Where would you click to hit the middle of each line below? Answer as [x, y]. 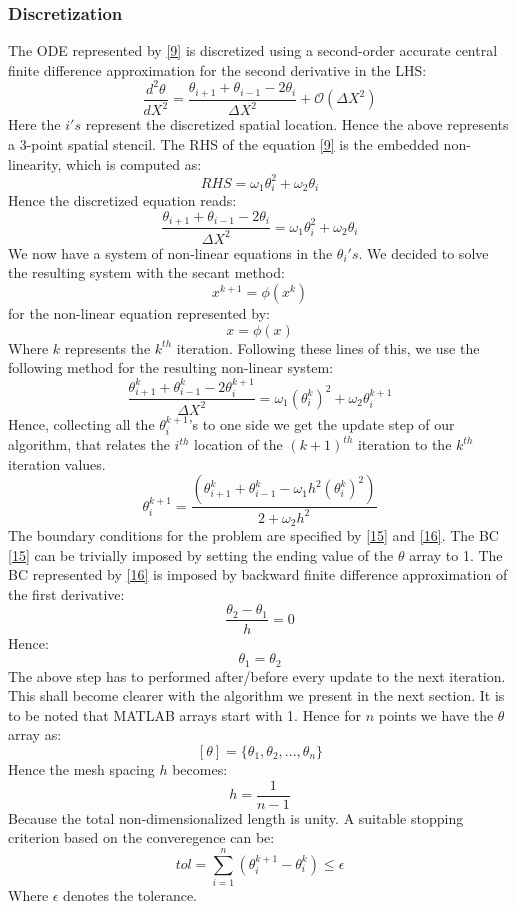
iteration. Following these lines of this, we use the [328, 347]
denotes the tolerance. [130, 894]
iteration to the [404, 444]
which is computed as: [134, 163]
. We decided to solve [423, 252]
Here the [34, 124]
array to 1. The [456, 554]
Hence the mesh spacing [81, 768]
